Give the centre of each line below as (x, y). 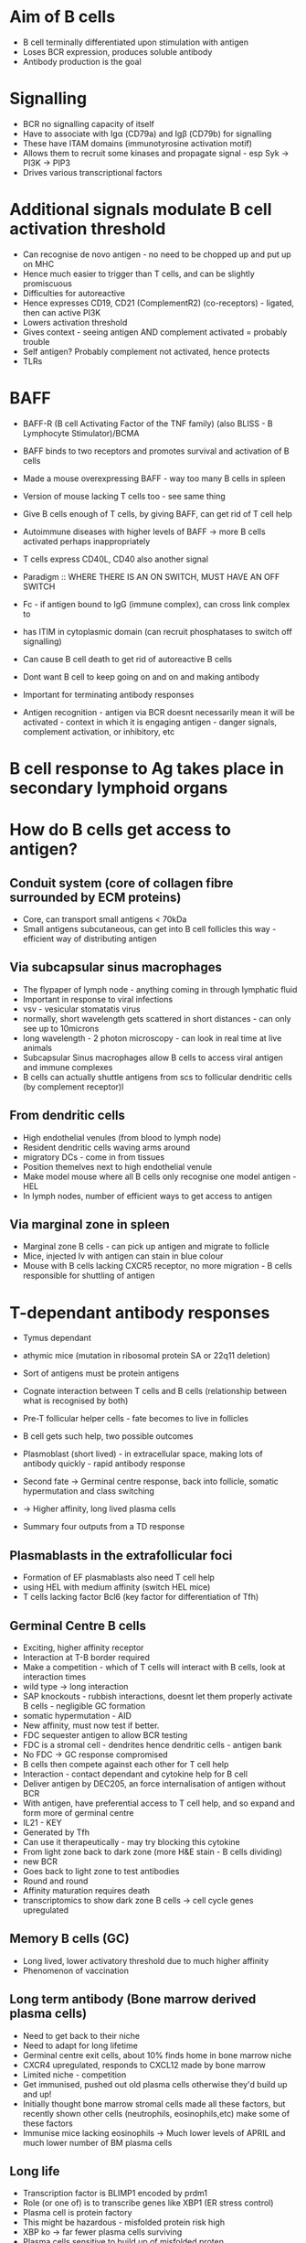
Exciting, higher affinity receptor (83, 1647)
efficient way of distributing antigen (90, 939)
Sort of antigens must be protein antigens (101, 1373)
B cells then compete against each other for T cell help (126, 1764)
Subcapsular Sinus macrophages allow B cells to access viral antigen (153, 1057)
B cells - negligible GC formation (84, 1706)
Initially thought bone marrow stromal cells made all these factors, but (154, 2103)
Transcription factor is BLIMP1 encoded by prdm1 (115, 2194)
